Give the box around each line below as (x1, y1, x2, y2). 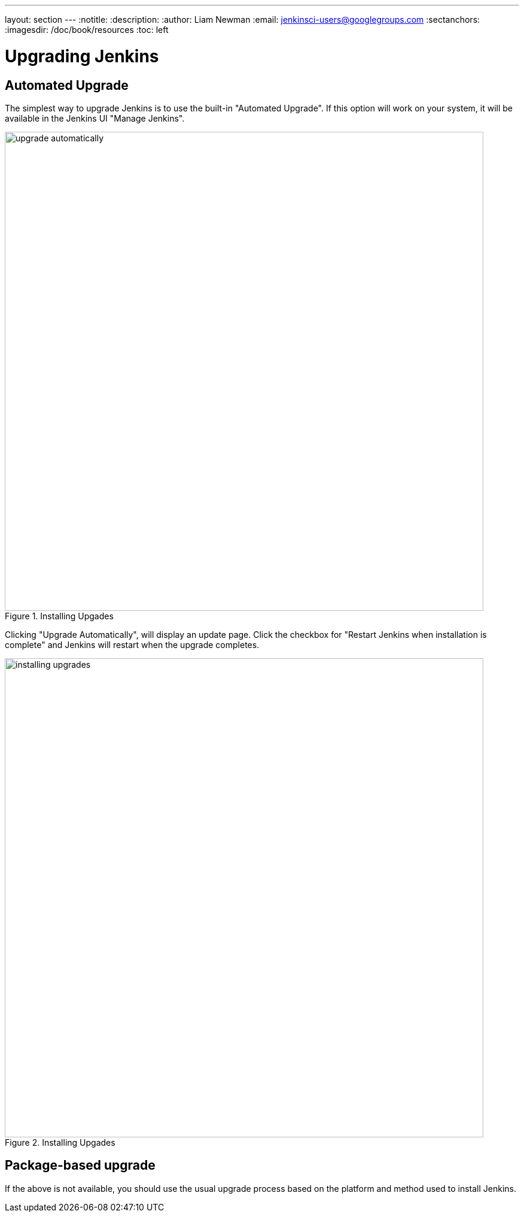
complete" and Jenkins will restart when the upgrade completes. (5, 639, 260, 650)
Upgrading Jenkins (5, 46, 159, 66)
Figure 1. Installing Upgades (5, 610, 114, 621)
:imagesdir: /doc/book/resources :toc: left (5, 25, 169, 35)
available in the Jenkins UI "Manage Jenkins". (5, 113, 185, 123)
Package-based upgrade (5, 1158, 156, 1173)
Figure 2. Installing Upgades (5, 1137, 115, 1148)
